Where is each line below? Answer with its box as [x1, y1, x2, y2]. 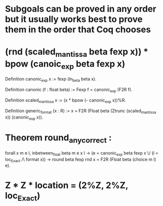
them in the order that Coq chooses [5, 24, 151, 35]
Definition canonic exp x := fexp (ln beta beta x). [5, 76, 97, 83]
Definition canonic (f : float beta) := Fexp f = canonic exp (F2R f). [5, 86, 133, 93]
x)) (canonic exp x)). [5, 114, 43, 121]
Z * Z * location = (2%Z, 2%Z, [5, 180, 128, 190]
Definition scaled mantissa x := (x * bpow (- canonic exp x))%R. [5, 97, 127, 104]
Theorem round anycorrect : [5, 132, 112, 145]
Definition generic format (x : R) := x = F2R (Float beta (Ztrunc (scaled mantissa [5, 108, 157, 115]
